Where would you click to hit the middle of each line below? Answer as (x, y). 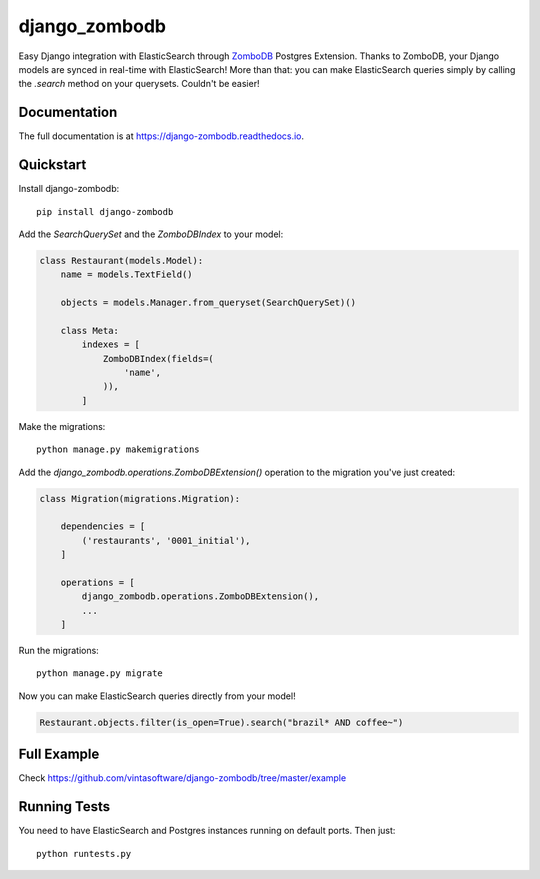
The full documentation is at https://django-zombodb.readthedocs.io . (161, 136)
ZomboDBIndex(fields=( (158, 358)
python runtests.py (84, 853)
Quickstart (52, 165)
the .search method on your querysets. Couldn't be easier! (139, 84)
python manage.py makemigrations (118, 449)
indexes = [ (110, 344)
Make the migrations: (62, 426)
